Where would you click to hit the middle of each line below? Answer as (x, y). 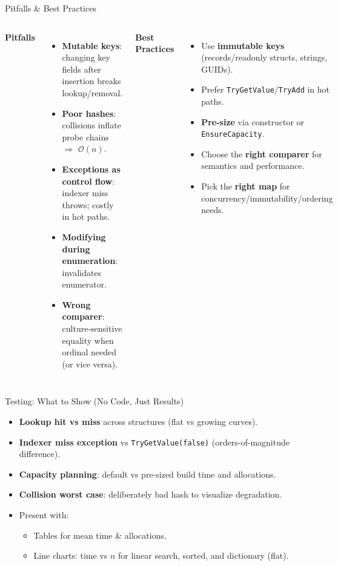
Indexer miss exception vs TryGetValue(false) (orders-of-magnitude (154, 442)
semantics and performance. (253, 166)
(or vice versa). (90, 364)
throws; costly (88, 204)
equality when (88, 340)
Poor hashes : (89, 113)
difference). (40, 454)
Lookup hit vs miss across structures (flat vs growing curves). (138, 422)
